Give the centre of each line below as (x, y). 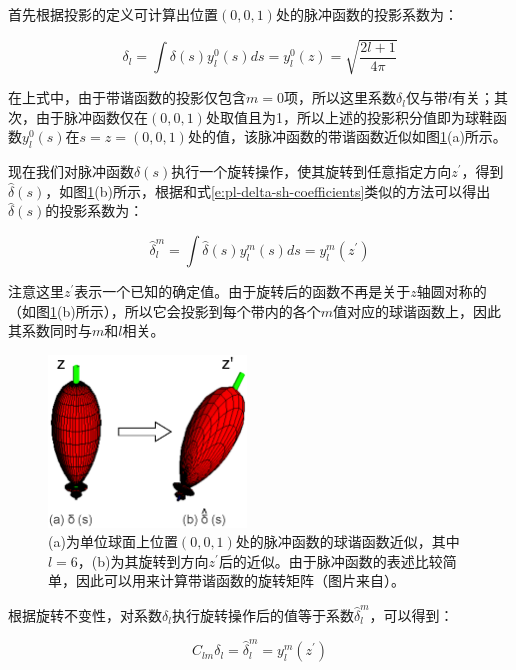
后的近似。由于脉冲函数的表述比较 (330, 560)
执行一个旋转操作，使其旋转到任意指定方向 (311, 171)
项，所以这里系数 (339, 97)
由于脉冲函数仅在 (91, 116)
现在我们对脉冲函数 (71, 171)
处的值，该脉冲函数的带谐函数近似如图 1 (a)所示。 (347, 136)
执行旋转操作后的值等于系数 (262, 614)
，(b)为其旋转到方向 (143, 560)
